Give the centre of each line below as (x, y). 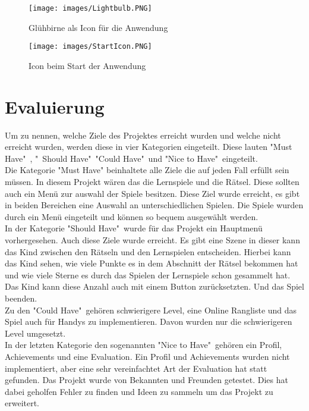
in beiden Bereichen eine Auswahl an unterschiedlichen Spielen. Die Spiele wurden (154, 205)
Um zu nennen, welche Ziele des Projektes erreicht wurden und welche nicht (143, 135)
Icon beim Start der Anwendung (87, 65)
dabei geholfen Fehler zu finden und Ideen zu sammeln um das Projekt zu (139, 391)
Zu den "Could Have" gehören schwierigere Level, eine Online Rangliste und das (151, 310)
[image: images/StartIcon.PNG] (90, 47)
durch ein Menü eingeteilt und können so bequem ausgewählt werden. (132, 216)
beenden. (21, 298)
